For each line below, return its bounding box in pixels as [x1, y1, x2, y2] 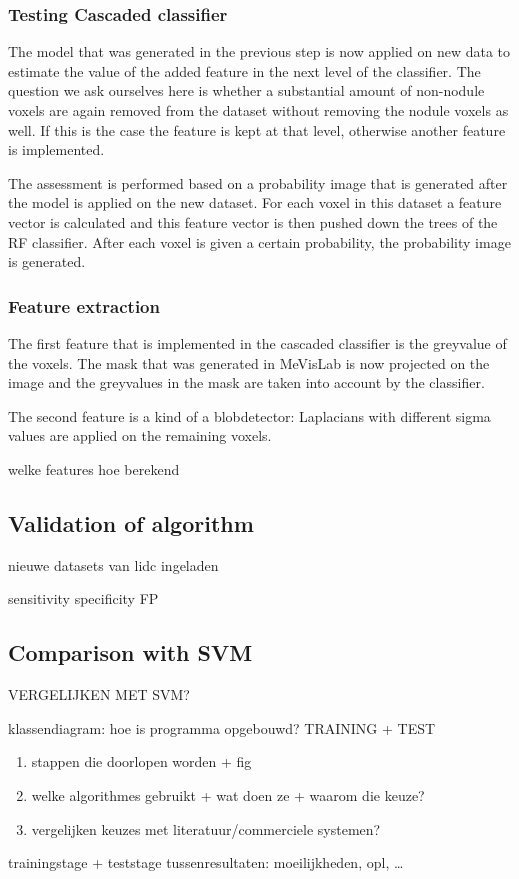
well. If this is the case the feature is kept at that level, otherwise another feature [8, 119, 506, 140]
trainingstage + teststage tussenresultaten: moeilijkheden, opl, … [8, 852, 404, 873]
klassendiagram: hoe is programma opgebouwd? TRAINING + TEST [8, 717, 436, 738]
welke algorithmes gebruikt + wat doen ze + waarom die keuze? [31, 784, 425, 805]
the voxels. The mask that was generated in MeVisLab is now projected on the [8, 352, 490, 373]
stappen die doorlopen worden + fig [31, 751, 252, 772]
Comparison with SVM [8, 637, 253, 668]
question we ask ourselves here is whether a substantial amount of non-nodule [8, 80, 485, 101]
